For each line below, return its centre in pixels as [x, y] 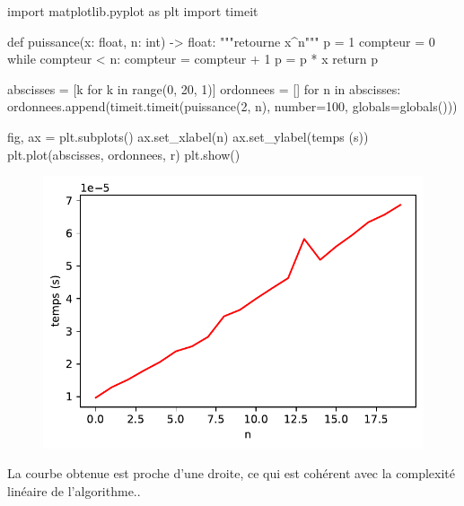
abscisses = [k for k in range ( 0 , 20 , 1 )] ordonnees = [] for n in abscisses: [204, 88]
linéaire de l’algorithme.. [74, 491]
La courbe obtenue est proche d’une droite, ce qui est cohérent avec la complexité [231, 473]
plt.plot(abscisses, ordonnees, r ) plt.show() [124, 154]
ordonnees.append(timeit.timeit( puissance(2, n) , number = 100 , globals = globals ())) [232, 106]
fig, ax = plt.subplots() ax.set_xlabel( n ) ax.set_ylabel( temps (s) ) [188, 136]
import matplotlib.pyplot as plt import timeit [133, 11]
